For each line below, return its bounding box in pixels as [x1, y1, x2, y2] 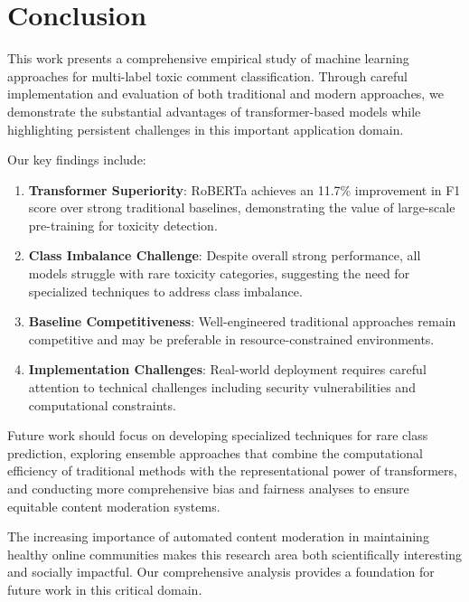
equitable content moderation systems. [7, 496, 220, 515]
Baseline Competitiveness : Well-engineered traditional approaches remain [28, 312, 456, 331]
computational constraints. [28, 395, 176, 414]
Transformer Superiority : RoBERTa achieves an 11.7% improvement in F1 [28, 180, 461, 199]
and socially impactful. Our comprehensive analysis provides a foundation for [7, 562, 435, 581]
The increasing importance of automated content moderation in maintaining [7, 527, 429, 546]
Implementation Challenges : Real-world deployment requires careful [28, 360, 427, 379]
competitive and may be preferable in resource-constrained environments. [28, 329, 435, 348]
